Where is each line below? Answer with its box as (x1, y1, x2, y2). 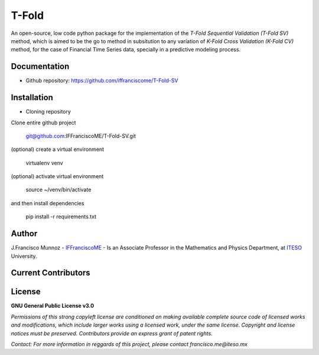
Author (11, 228, 38, 239)
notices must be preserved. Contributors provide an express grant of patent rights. (11, 330, 213, 337)
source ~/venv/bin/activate (25, 186, 92, 193)
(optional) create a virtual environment (11, 146, 105, 153)
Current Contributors (11, 268, 91, 278)
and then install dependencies (11, 199, 84, 206)
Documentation (11, 62, 70, 72)
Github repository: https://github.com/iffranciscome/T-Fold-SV (25, 77, 178, 84)
